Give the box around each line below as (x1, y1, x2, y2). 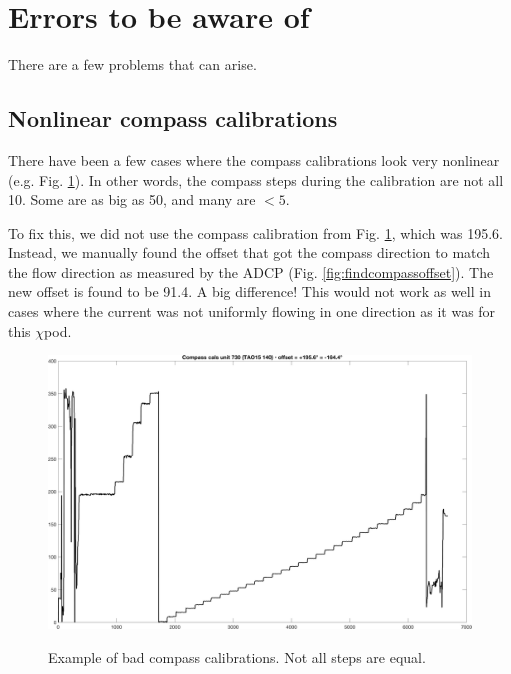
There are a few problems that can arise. (8, 54, 257, 75)
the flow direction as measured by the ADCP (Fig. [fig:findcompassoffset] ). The (8, 261, 494, 282)
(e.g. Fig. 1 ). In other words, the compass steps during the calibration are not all (8, 169, 504, 190)
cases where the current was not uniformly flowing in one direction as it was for (8, 301, 496, 322)
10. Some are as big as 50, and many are (8, 189, 256, 210)
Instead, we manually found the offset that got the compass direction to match (8, 242, 491, 263)
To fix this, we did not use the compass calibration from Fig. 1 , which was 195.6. (8, 222, 503, 243)
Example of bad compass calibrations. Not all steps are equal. (48, 646, 426, 667)
